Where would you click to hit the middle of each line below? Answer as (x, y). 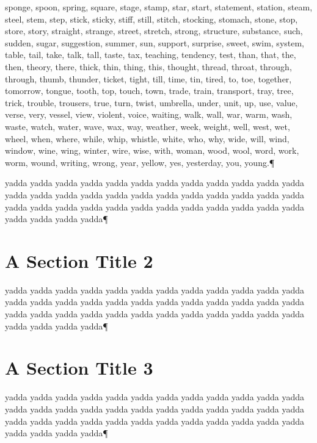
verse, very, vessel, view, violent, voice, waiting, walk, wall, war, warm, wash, (149, 114)
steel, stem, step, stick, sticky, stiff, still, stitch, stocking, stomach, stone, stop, (151, 19)
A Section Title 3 (79, 368)
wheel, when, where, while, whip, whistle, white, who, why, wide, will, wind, (147, 138)
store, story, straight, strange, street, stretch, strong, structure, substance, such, (154, 31)
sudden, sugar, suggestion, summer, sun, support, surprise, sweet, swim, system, (155, 42)
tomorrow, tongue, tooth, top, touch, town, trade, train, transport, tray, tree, (149, 91)
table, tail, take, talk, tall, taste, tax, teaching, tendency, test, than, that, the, (151, 55)
